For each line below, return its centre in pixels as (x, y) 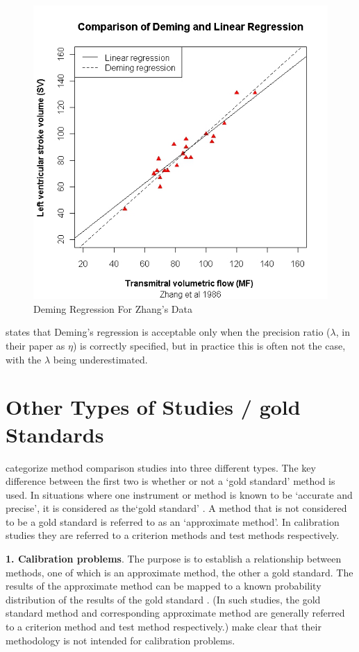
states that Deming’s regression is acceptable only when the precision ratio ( (168, 332)
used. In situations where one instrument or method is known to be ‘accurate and (179, 494)
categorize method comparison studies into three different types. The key (161, 467)
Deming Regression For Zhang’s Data (113, 308)
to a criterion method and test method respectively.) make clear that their (164, 627)
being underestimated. (100, 359)
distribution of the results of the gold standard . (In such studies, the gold (163, 599)
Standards (55, 434)
